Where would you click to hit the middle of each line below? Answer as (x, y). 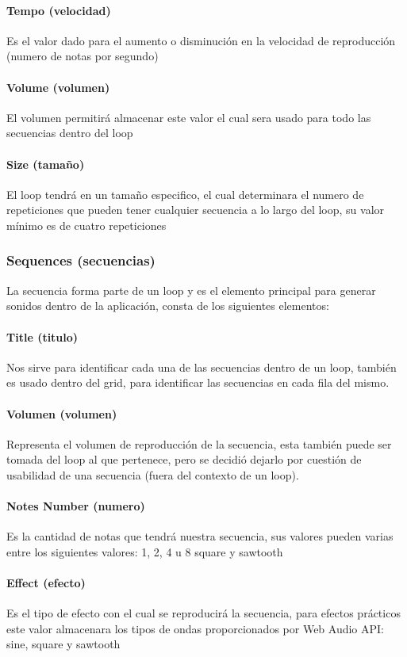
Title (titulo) (42, 336)
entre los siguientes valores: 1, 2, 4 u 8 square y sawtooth (145, 551)
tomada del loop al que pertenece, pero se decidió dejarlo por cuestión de (184, 459)
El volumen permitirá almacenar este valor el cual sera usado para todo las (189, 117)
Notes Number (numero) (76, 506)
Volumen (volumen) (62, 413)
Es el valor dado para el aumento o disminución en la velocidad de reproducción (201, 40)
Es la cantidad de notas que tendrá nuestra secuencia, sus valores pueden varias (200, 536)
